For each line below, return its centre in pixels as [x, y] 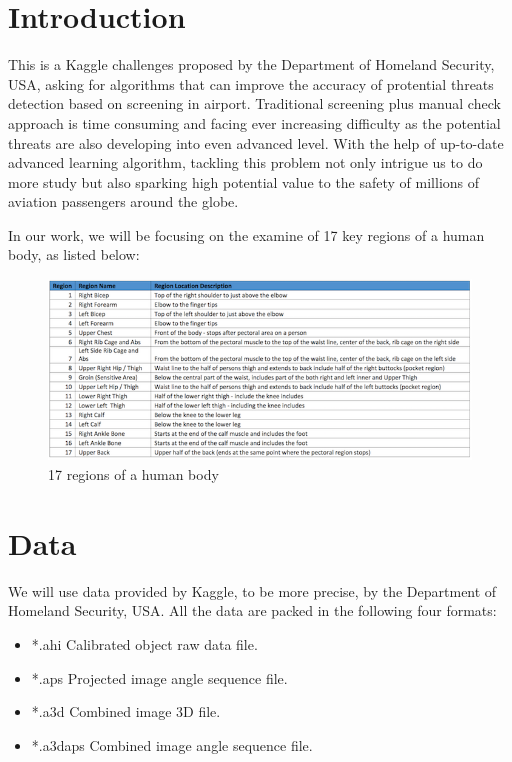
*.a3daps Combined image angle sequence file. [172, 744]
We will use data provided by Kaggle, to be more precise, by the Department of [252, 590]
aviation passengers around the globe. [123, 201]
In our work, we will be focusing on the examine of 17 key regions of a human [246, 234]
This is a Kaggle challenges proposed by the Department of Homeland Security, [251, 64]
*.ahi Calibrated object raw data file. [144, 643]
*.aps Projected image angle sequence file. [159, 677]
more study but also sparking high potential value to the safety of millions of [244, 181]
